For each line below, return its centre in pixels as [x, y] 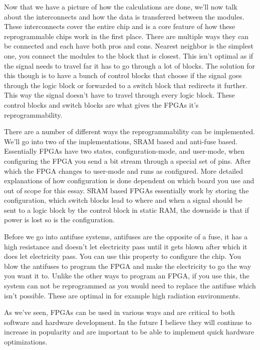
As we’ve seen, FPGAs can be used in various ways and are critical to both [119, 312]
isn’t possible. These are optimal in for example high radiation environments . [122, 295]
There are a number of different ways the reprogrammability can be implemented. [129, 131]
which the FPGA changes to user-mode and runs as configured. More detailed [123, 170]
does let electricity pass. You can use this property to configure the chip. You [123, 256]
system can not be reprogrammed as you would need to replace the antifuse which [130, 286]
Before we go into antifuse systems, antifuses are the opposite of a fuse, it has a [126, 237]
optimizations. [26, 341]
